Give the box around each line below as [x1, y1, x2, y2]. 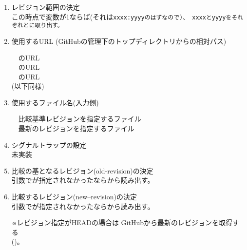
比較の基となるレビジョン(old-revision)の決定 [11, 165, 153, 175]
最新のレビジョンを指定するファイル [18, 123, 134, 134]
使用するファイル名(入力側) [11, 97, 99, 107]
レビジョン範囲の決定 [11, 2, 80, 12]
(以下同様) [11, 81, 44, 91]
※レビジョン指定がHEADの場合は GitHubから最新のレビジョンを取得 [11, 217, 232, 228]
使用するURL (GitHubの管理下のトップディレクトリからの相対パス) [11, 36, 227, 46]
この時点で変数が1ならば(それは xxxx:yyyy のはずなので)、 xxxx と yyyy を [11, 11, 232, 21]
